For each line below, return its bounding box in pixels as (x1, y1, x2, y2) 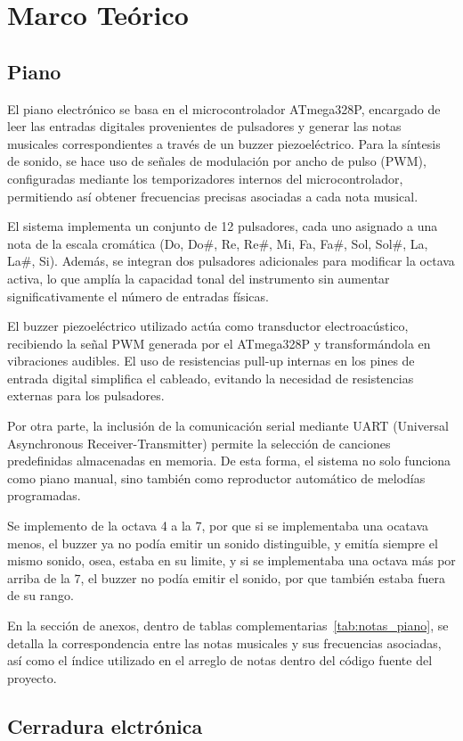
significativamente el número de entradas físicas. (7, 286, 269, 305)
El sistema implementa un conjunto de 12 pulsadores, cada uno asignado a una (7, 217, 438, 235)
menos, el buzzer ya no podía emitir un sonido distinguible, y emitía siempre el (7, 533, 438, 552)
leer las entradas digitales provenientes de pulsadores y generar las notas (7, 117, 402, 136)
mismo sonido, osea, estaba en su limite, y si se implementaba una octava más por (7, 551, 456, 570)
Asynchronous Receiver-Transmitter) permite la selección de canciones (7, 433, 391, 452)
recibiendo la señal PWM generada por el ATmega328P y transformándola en (7, 333, 431, 352)
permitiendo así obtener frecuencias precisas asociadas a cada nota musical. (7, 186, 418, 205)
